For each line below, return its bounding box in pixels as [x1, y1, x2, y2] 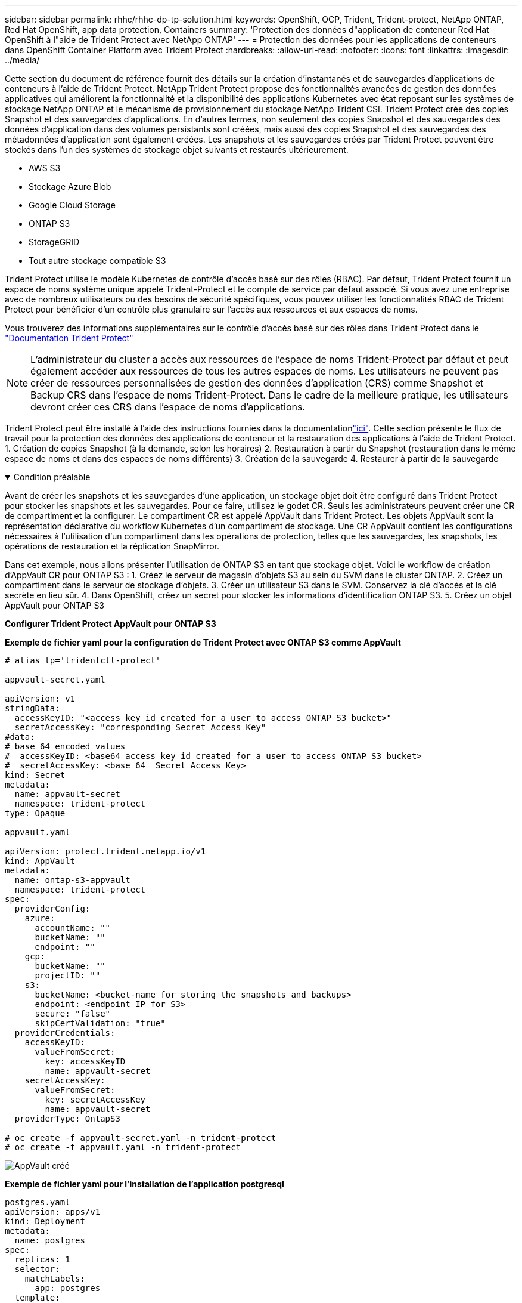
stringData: [5, 703, 60, 713]
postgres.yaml [5, 1197, 70, 1207]
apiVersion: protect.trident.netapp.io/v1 [5, 847, 206, 856]
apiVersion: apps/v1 [5, 1207, 101, 1216]
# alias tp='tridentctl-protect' [5, 656, 161, 665]
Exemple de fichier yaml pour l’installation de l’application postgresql [5, 1179, 284, 1189]
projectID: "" [35, 971, 101, 980]
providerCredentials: [14, 1028, 116, 1038]
